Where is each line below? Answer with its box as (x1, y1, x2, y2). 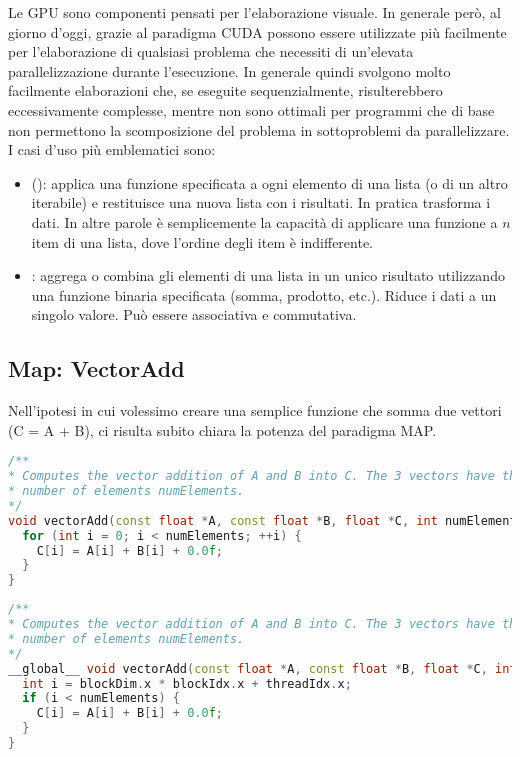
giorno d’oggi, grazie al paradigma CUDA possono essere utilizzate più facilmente (8, 21, 507, 42)
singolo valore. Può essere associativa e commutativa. (31, 304, 357, 325)
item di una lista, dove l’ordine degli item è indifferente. (31, 231, 374, 252)
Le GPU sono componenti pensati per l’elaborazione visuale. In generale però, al (8, 2, 501, 22)
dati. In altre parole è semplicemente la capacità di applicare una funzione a (31, 211, 498, 232)
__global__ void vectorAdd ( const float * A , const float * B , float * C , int (8, 661, 517, 676)
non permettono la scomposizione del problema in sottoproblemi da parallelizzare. (8, 119, 510, 140)
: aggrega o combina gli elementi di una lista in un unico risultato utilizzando (31, 265, 505, 286)
